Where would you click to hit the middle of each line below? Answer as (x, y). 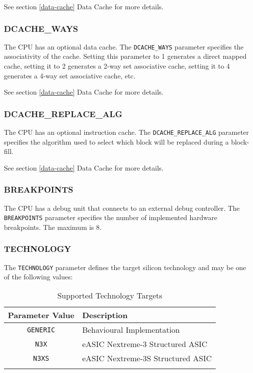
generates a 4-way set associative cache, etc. (70, 75)
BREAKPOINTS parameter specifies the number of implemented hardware (111, 217)
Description (105, 315)
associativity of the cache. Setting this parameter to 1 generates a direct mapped (125, 56)
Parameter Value (41, 315)
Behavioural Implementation (131, 330)
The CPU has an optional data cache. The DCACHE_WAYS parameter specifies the (124, 46)
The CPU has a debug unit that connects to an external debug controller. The (122, 208)
